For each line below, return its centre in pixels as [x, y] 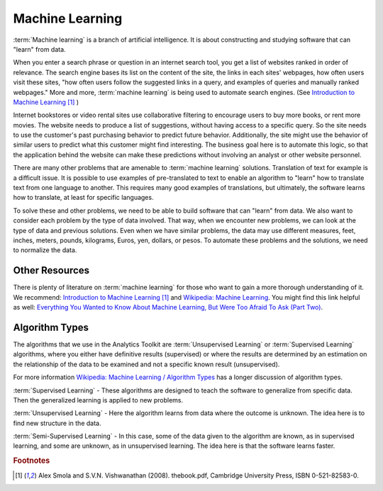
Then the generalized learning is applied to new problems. [98, 400]
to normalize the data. [45, 250]
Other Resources [51, 270]
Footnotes [32, 461]
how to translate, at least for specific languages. [83, 198]
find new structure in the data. [57, 423]
